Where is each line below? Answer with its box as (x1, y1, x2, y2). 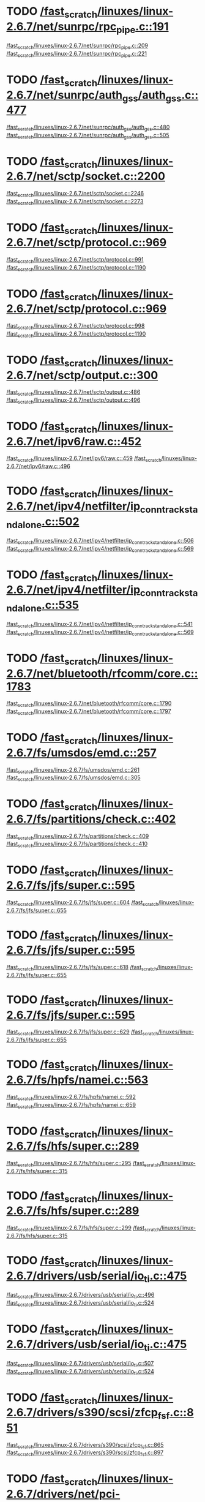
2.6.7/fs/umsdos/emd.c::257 (6, 745, 157, 760)
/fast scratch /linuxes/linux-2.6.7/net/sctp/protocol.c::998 (6, 322, 145, 331)
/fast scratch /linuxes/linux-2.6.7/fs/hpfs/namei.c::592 (6, 1093, 136, 1102)
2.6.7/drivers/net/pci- (6, 1487, 121, 1501)
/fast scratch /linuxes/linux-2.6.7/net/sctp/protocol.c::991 (6, 256, 144, 265)
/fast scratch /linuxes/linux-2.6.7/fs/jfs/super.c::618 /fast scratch (6, 964, 157, 972)
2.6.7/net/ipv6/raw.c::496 (6, 462, 70, 470)
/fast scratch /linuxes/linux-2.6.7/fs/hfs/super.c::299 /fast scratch (6, 1224, 160, 1233)
